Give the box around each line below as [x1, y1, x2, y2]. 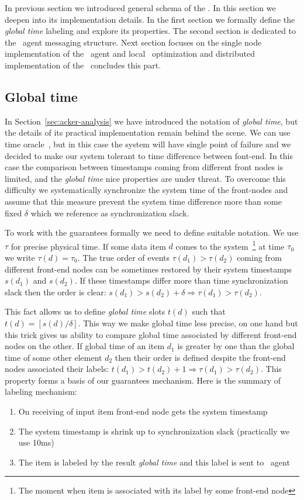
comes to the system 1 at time [175, 238, 285, 252]
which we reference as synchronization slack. [30, 206, 189, 219]
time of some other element [5, 351, 102, 363]
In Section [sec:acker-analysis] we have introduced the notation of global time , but [5, 115, 298, 127]
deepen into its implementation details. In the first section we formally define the [5, 13, 295, 25]
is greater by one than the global [177, 340, 295, 352]
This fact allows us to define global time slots [5, 305, 165, 318]
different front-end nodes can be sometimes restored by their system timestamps [5, 263, 292, 275]
